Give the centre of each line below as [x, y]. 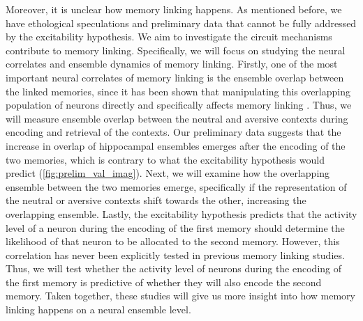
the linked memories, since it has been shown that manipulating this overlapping [178, 91]
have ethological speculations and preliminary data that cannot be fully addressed [181, 23]
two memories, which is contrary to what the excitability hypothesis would [165, 159]
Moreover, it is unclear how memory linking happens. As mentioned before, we [174, 9]
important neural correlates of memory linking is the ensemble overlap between [175, 77]
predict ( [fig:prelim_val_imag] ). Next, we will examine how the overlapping [168, 173]
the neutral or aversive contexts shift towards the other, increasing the [156, 200]
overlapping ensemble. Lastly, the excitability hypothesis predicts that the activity [181, 213]
